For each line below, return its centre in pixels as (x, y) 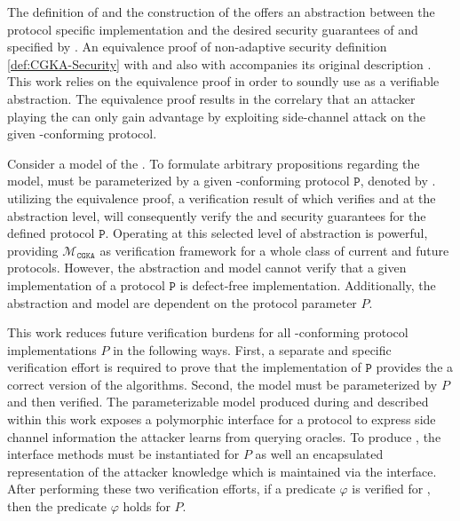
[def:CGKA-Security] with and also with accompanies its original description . (219, 63)
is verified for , (391, 489)
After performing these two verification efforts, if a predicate (171, 489)
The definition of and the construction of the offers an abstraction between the (221, 12)
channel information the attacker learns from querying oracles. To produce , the (224, 436)
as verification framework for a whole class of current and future (274, 250)
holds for (147, 506)
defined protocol (51, 233)
